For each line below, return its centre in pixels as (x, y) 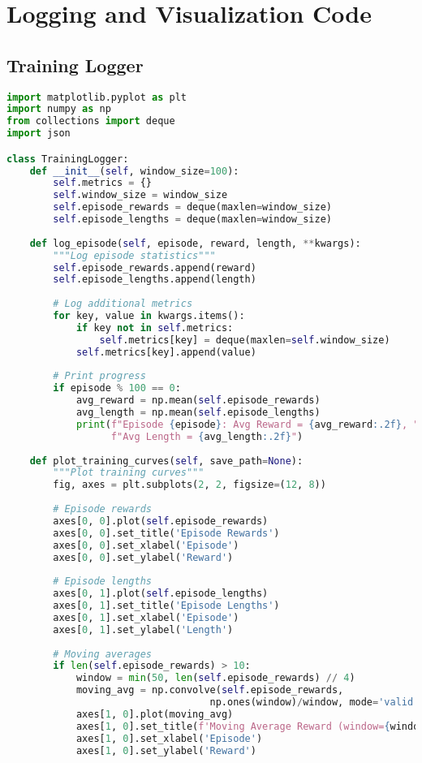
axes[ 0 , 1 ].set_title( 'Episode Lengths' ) (166, 606)
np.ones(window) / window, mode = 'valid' (314, 703)
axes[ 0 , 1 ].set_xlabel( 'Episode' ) (146, 617)
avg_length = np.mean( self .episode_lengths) (198, 413)
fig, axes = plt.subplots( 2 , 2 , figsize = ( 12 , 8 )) (189, 485)
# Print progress (99, 376)
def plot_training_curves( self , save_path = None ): (166, 461)
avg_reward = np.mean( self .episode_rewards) (198, 401)
